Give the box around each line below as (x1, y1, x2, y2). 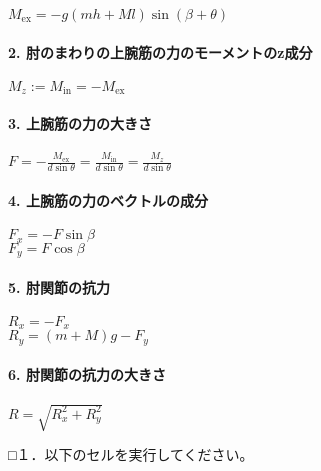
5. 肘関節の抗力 (8, 276, 110, 297)
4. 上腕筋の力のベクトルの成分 (8, 189, 208, 210)
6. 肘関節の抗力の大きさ (8, 364, 166, 385)
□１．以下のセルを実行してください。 (8, 444, 254, 465)
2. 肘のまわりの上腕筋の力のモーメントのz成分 (8, 41, 313, 62)
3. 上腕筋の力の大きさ (8, 112, 152, 133)
